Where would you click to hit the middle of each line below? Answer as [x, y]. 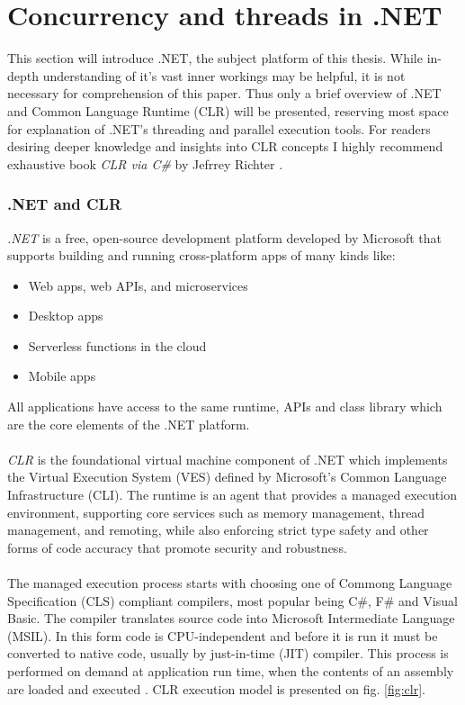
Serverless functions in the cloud [117, 345]
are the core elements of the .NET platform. [129, 424]
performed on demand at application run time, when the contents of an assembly [231, 670]
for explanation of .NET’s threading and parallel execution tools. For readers [219, 128]
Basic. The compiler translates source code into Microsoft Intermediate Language [231, 618]
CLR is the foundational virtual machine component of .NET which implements [228, 459]
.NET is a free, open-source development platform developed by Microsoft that [224, 237]
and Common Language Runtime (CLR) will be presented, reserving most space [228, 110]
